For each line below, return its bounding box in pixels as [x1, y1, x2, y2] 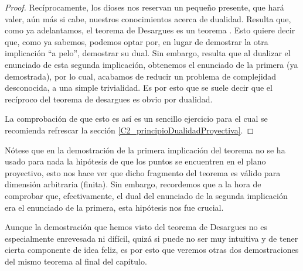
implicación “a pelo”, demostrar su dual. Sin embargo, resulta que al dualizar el [5, 47, 291, 59]
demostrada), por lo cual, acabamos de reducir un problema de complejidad [5, 70, 277, 82]
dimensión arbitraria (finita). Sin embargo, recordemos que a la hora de [5, 178, 261, 190]
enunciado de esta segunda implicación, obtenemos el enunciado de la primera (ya [5, 58, 298, 70]
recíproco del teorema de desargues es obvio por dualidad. [5, 92, 213, 105]
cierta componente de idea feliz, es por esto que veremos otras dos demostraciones [5, 243, 299, 256]
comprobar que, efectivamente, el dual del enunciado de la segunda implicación [5, 189, 288, 201]
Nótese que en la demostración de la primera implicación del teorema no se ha [5, 143, 285, 156]
